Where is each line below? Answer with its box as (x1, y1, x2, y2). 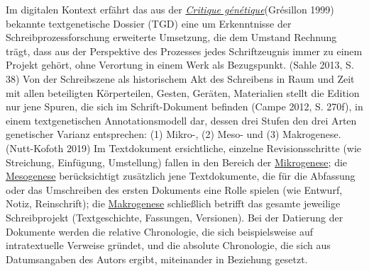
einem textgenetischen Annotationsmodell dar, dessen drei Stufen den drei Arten (6, 113, 357, 127)
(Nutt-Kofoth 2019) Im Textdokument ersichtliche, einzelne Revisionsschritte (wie (6, 140, 362, 155)
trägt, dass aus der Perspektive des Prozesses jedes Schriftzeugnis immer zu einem (6, 43, 363, 58)
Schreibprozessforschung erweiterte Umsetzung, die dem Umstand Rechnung (6, 30, 337, 45)
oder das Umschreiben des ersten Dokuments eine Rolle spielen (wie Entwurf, (6, 182, 343, 197)
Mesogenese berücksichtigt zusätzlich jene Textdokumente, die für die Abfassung (6, 168, 356, 183)
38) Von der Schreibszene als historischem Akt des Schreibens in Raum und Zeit (6, 71, 355, 86)
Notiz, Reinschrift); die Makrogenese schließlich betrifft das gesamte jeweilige (6, 196, 341, 211)
